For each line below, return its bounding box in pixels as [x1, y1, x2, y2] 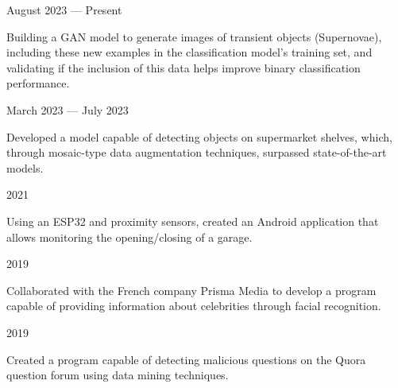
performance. [6, 75, 70, 91]
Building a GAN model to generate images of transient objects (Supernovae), [6, 28, 382, 45]
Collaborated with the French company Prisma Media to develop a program [6, 281, 377, 298]
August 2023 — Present [6, 2, 122, 17]
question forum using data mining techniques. [6, 367, 229, 383]
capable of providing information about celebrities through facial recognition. [6, 297, 381, 314]
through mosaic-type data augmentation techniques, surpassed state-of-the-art [6, 144, 387, 161]
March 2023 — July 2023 [6, 101, 129, 118]
